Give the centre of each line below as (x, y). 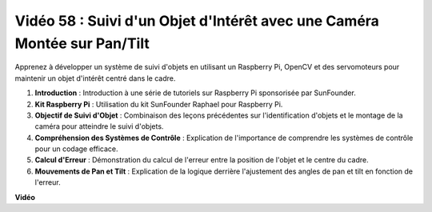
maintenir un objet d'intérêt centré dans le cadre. (95, 78)
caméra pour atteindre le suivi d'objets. (99, 126)
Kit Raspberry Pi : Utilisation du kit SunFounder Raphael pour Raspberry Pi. (159, 104)
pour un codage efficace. (77, 149)
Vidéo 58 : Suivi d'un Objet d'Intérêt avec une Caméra (197, 21)
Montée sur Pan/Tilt (82, 43)
